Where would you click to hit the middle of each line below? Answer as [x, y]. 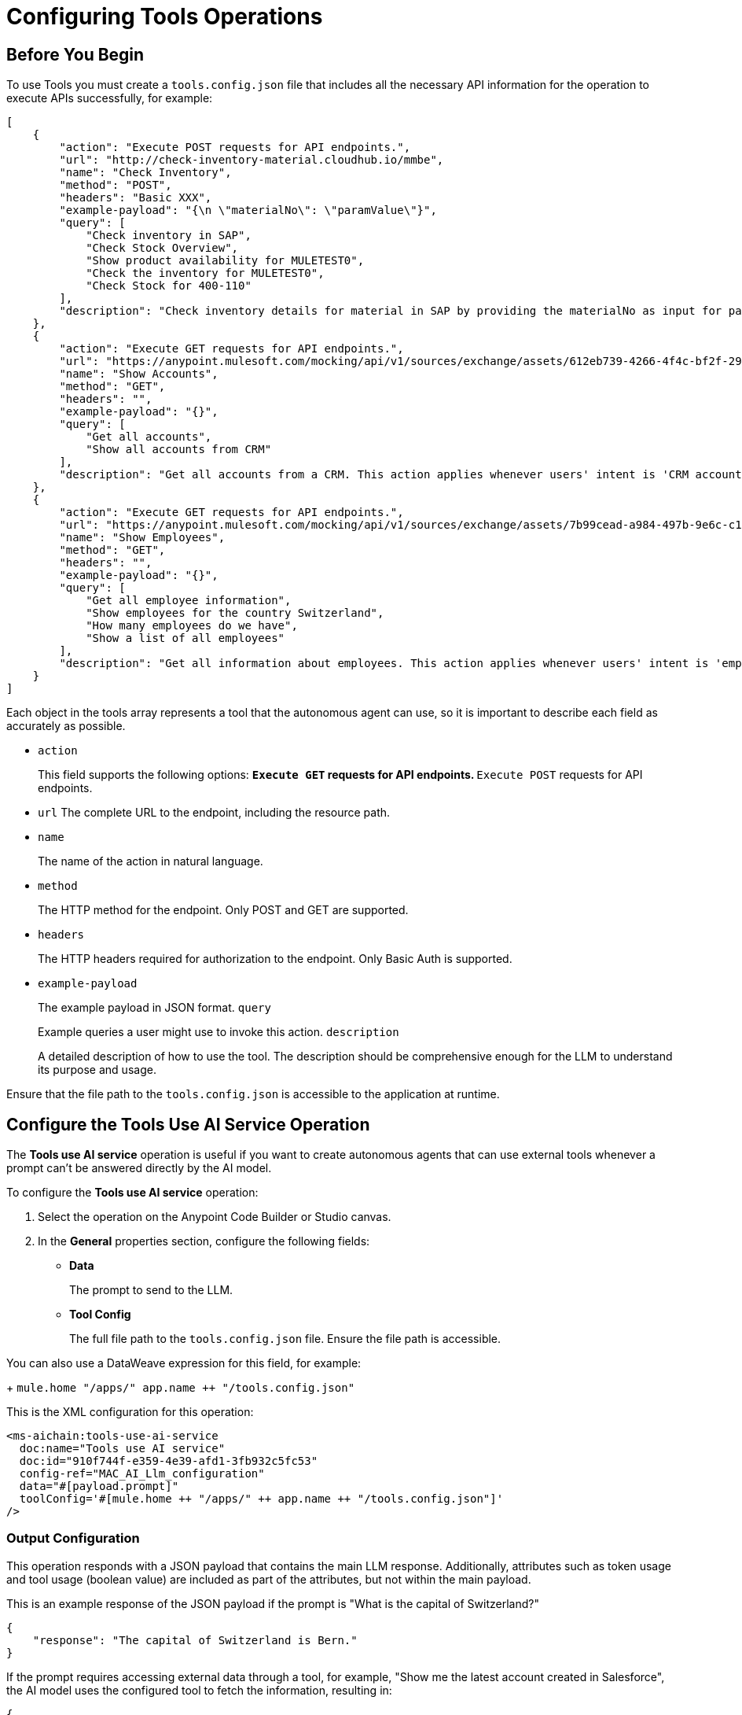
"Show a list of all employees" [185, 638]
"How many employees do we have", [192, 626]
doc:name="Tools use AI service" [122, 1449]
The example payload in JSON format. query [154, 1008]
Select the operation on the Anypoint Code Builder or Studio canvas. [215, 1217]
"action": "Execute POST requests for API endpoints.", [235, 148]
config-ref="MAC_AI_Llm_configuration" [142, 1474]
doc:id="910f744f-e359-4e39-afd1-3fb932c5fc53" [169, 1461]
